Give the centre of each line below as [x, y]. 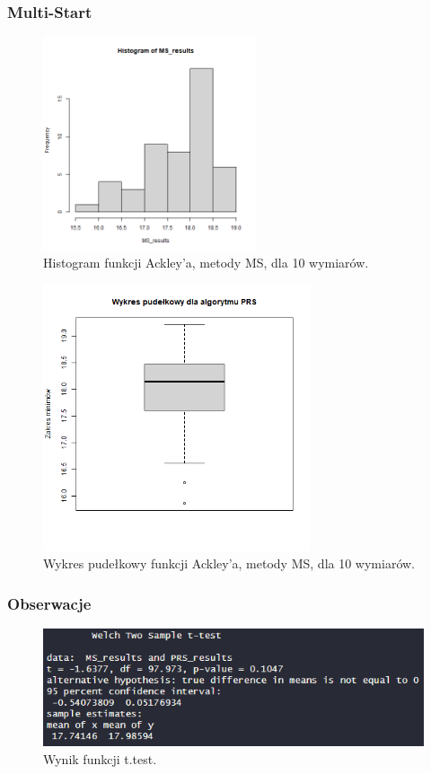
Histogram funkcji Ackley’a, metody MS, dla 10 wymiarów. [206, 263]
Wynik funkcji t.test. [100, 759]
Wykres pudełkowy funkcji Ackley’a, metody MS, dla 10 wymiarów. [229, 563]
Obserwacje [49, 603]
